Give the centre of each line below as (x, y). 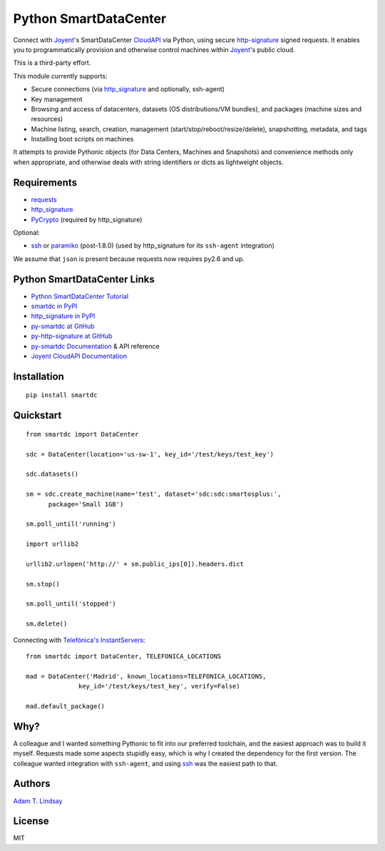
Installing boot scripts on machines (82, 139)
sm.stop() (43, 584)
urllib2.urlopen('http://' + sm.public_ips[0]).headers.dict (135, 564)
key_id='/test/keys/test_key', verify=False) (159, 686)
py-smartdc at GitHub (63, 326)
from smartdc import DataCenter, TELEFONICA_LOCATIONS (124, 656)
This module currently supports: (60, 76)
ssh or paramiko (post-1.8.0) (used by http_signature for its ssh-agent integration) (153, 245)
